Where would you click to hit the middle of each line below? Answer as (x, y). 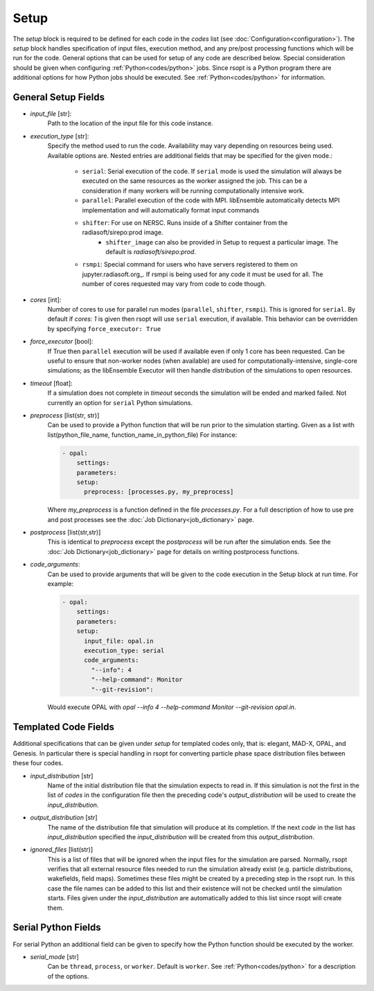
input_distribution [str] (62, 776)
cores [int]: (46, 300)
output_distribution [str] (64, 818)
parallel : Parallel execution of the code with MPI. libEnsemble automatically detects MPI (211, 200)
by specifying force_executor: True (104, 328)
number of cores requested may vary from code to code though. (174, 284)
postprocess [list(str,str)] (65, 533)
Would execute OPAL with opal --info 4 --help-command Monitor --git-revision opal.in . (172, 707)
